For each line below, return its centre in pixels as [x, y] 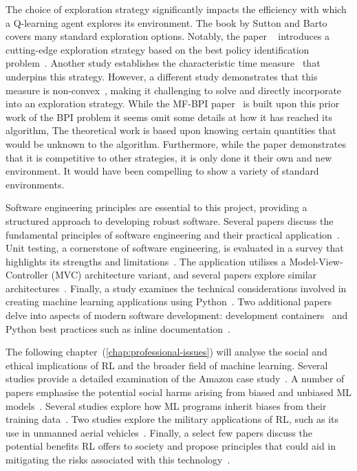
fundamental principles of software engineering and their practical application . [173, 234]
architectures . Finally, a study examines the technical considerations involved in [176, 288]
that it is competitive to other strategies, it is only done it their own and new [169, 157]
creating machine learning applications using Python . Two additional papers [169, 302]
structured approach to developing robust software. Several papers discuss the [170, 220]
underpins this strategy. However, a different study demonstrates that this [162, 76]
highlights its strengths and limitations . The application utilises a [146, 261]
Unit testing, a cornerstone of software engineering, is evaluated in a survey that [175, 248]
